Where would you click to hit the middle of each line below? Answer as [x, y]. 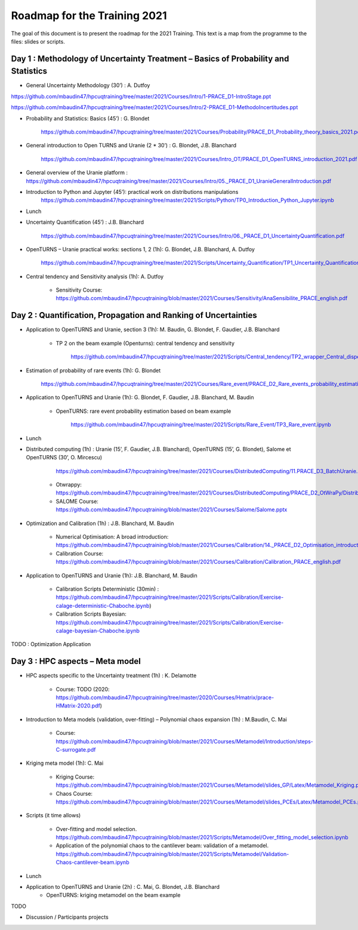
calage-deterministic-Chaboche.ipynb [103, 605]
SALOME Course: [77, 501]
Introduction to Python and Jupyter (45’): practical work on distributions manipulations [132, 191]
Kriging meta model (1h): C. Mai [65, 763]
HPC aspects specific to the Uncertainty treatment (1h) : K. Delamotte [111, 676]
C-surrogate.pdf [76, 749]
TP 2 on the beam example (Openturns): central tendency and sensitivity [145, 343]
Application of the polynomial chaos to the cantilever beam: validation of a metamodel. [162, 846]
